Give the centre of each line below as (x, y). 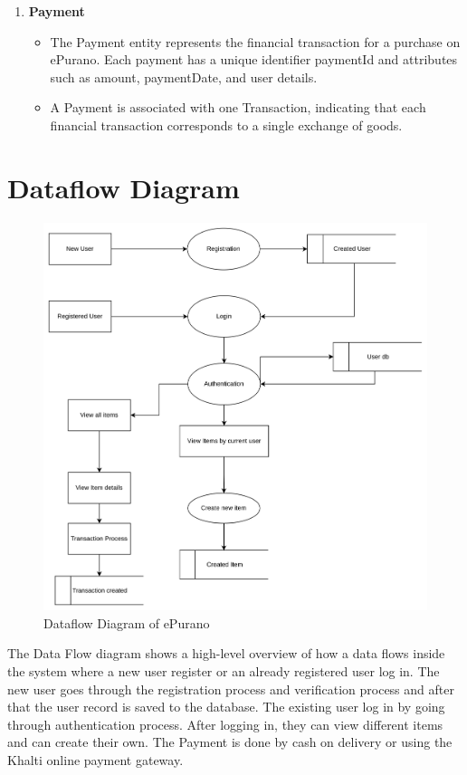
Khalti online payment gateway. (95, 760)
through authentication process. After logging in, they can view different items (225, 724)
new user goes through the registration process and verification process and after (231, 689)
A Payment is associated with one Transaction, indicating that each (238, 107)
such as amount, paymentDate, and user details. (184, 77)
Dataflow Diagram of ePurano (127, 622)
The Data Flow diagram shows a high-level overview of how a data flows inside (226, 653)
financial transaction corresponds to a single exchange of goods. (226, 124)
